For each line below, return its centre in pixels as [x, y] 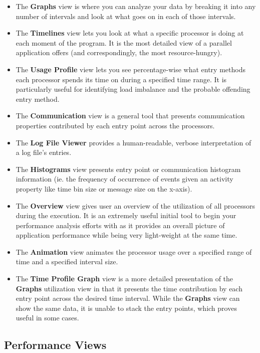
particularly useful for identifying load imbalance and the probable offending [133, 89]
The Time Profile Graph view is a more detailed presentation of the [124, 279]
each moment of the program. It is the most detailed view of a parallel [124, 42]
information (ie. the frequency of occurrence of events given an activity [124, 179]
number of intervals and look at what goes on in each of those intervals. [126, 16]
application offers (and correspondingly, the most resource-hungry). [119, 52]
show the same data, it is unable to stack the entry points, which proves [126, 308]
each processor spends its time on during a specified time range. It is [121, 79]
